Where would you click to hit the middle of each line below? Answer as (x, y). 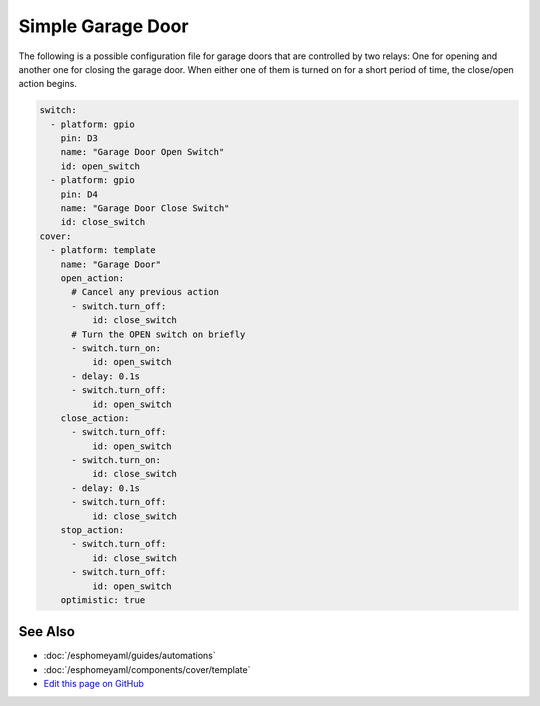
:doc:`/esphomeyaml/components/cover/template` (147, 669)
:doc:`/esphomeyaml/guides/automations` (129, 656)
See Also (46, 631)
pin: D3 (79, 138)
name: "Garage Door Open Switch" (142, 152)
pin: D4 (79, 194)
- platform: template (103, 250)
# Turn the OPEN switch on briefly (158, 334)
